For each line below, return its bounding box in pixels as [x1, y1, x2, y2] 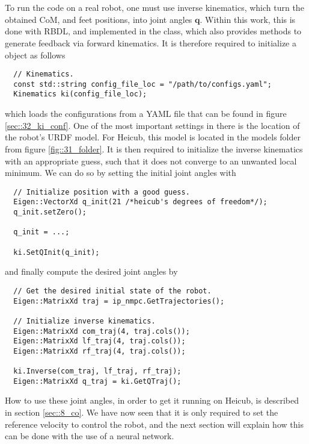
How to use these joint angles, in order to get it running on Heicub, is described [5, 394, 299, 407]
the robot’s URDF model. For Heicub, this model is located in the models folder [5, 131, 301, 143]
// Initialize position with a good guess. [13, 187, 190, 196]
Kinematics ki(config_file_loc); [13, 90, 147, 99]
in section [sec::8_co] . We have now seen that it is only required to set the [5, 406, 278, 419]
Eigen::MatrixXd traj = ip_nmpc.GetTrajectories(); [13, 296, 225, 305]
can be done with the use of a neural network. [5, 430, 174, 442]
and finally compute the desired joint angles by [5, 265, 178, 278]
